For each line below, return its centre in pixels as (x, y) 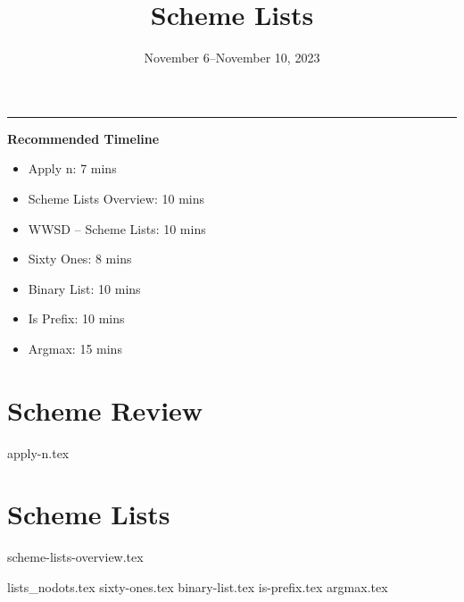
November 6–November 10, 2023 (232, 58)
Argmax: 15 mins (75, 348)
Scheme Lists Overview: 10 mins (116, 198)
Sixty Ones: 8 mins (80, 259)
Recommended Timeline (83, 138)
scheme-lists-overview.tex (75, 557)
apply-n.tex (38, 452)
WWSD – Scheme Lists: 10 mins (117, 228)
